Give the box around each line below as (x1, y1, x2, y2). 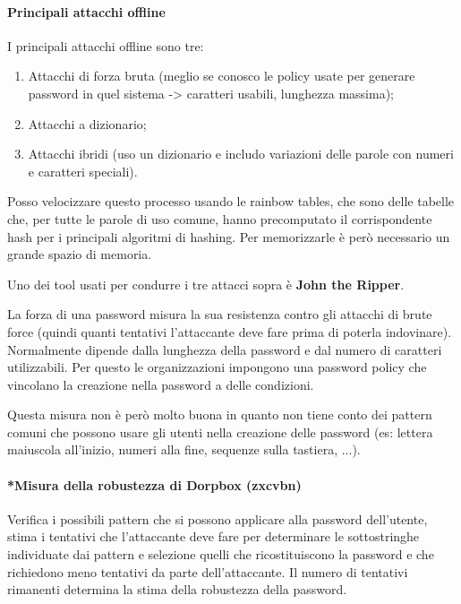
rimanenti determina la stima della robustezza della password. (7, 580, 347, 599)
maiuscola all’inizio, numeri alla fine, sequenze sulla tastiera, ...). (7, 440, 361, 459)
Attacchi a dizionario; (28, 114, 147, 133)
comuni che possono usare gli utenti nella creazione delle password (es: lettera (7, 422, 433, 441)
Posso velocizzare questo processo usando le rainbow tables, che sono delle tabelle (7, 192, 455, 211)
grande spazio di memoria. (7, 245, 152, 263)
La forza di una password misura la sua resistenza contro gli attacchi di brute (7, 305, 432, 324)
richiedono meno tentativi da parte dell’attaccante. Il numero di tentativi (7, 562, 408, 581)
